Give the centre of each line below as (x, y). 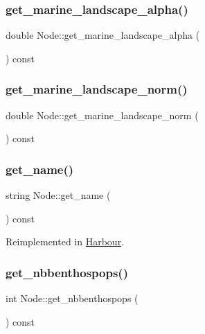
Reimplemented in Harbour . (65, 241)
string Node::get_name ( (58, 195)
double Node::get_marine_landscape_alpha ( (103, 35)
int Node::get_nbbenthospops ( (72, 298)
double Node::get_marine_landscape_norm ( (102, 115)
